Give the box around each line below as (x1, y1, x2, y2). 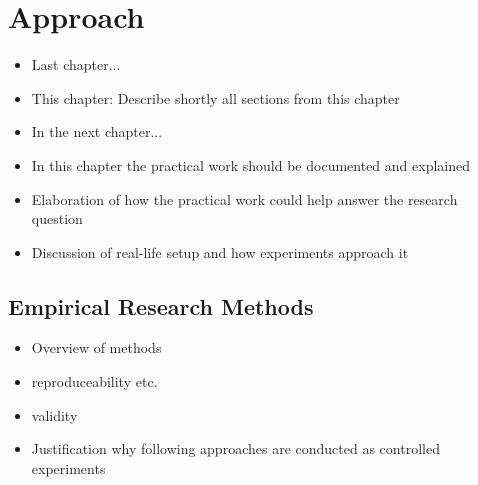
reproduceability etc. (31, 371, 158, 392)
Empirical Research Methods (8, 290, 314, 321)
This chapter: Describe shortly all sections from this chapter (31, 87, 400, 108)
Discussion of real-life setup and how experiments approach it (31, 241, 409, 262)
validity (31, 404, 78, 425)
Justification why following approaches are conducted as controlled (31, 438, 440, 459)
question (31, 208, 83, 229)
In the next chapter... (31, 121, 163, 142)
